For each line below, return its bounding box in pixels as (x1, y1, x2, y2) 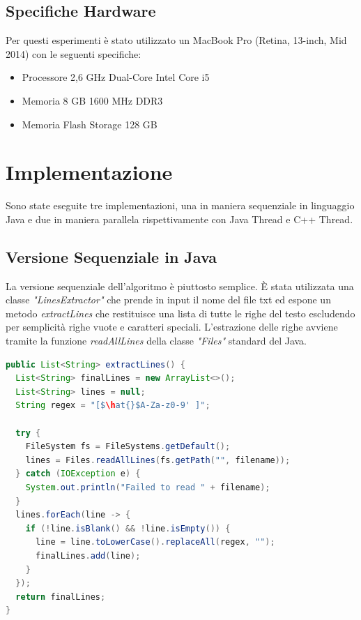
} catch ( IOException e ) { (15, 469, 141, 479)
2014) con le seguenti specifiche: (6, 46, 141, 61)
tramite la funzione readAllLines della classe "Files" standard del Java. (6, 333, 307, 348)
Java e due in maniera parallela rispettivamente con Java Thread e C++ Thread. (6, 211, 353, 226)
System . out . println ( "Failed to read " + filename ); (25, 483, 270, 492)
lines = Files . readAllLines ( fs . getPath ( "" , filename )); (25, 455, 291, 465)
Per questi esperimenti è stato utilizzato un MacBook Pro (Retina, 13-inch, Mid (6, 33, 347, 47)
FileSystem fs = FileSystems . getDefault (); (25, 441, 231, 452)
